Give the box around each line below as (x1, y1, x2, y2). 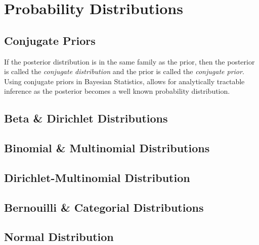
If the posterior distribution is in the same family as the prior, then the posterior (4, 56, 255, 67)
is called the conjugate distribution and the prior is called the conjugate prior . (4, 66, 244, 77)
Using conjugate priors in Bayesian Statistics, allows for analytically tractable (4, 76, 245, 86)
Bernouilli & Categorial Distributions (4, 199, 204, 215)
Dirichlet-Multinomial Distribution (4, 169, 190, 185)
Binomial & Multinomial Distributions (4, 140, 210, 156)
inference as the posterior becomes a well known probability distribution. (4, 86, 230, 96)
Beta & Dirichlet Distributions (4, 110, 168, 126)
